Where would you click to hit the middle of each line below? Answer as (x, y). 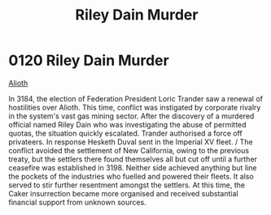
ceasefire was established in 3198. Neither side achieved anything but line (133, 167)
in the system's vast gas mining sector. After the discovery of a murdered (131, 116)
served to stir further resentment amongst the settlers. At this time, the (127, 185)
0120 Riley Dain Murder (89, 60)
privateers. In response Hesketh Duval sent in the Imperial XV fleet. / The (131, 142)
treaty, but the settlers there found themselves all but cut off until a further (133, 159)
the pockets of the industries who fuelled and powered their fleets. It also (131, 176)
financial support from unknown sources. (77, 202)
